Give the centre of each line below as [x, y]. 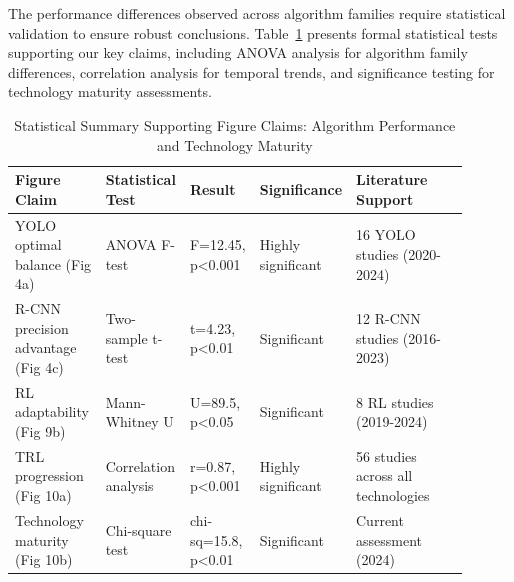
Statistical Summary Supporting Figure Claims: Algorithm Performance [235, 124]
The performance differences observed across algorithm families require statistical [257, 13]
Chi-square [138, 529]
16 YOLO [386, 234]
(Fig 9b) [40, 431]
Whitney [132, 421]
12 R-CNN [388, 318]
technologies [393, 495]
